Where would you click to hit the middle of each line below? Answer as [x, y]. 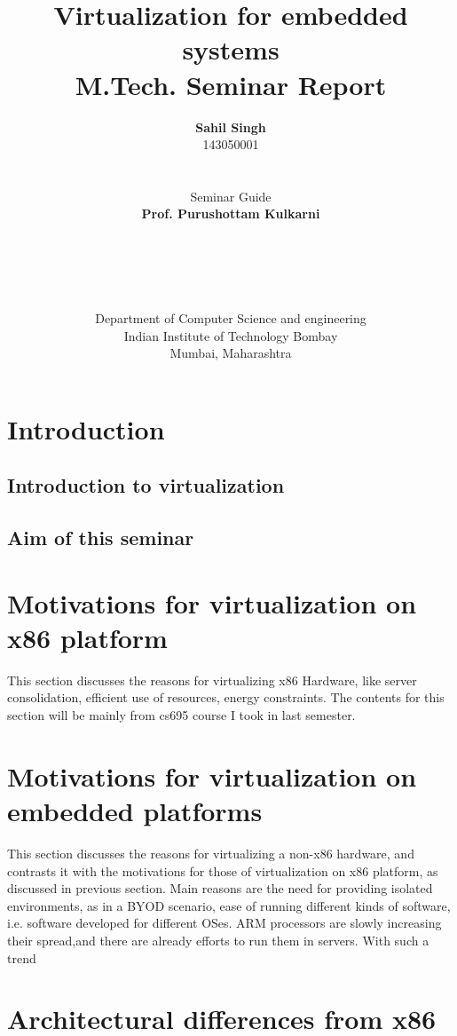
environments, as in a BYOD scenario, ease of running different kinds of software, [229, 905]
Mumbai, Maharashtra [231, 353]
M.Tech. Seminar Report [231, 84]
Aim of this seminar [101, 538]
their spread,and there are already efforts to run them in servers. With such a [218, 940]
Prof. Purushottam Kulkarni [231, 214]
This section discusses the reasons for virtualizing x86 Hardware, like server [212, 680]
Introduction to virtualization [146, 485]
